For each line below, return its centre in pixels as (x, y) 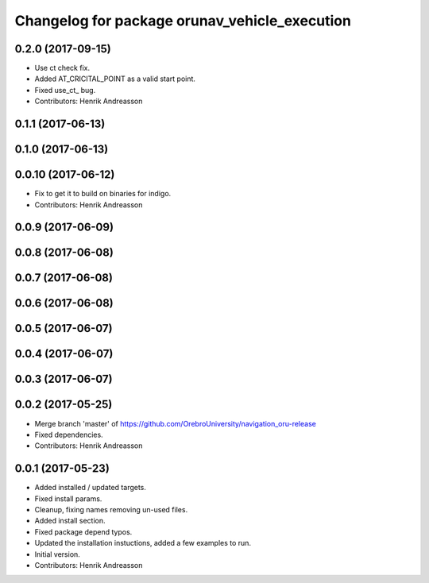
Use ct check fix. (62, 68)
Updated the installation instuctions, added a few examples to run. (143, 543)
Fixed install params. (68, 498)
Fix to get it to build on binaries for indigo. (103, 194)
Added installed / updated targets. (91, 488)
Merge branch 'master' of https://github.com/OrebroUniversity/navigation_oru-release (176, 423)
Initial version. (58, 554)
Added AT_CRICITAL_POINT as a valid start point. (115, 79)
